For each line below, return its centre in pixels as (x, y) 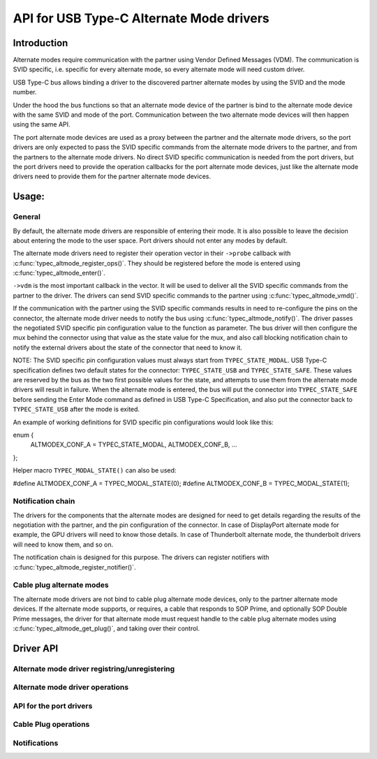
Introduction (40, 43)
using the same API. (42, 124)
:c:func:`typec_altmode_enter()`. (59, 273)
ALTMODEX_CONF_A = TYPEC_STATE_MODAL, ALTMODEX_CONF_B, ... (134, 444)
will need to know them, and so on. (63, 544)
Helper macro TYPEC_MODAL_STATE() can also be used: (95, 470)
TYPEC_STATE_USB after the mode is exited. (76, 410)
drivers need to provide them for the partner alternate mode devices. (112, 176)
